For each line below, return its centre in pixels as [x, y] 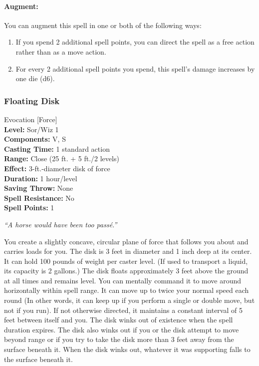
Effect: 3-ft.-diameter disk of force [57, 168]
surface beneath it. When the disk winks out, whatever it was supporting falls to [127, 349]
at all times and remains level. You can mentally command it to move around [123, 280]
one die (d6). [35, 78]
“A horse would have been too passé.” [61, 224]
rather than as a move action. [61, 51]
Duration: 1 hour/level [41, 178]
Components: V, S [35, 139]
